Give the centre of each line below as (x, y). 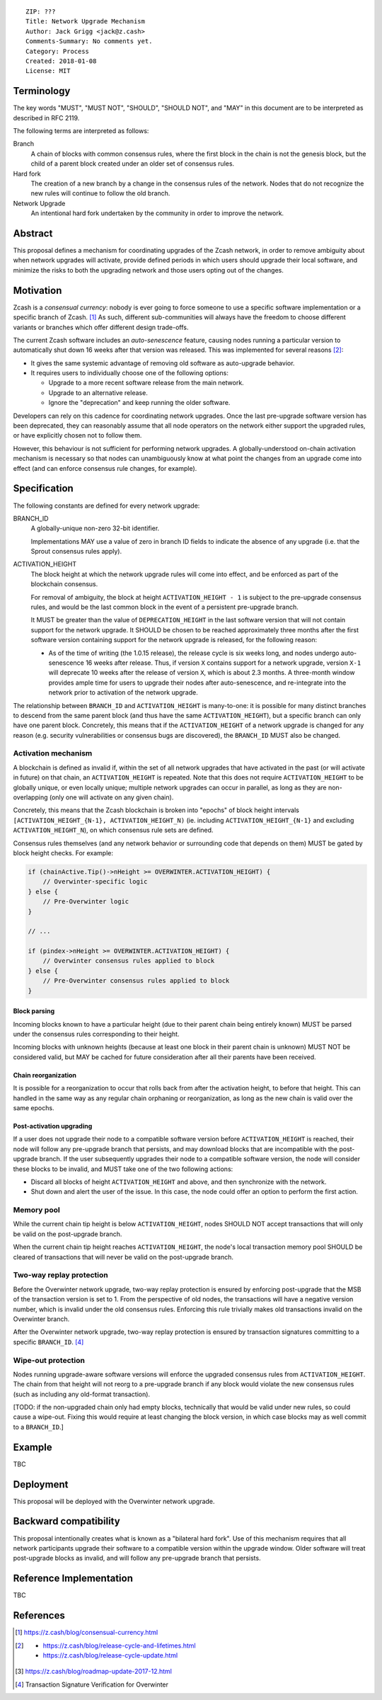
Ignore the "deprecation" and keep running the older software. (139, 403)
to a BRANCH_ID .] (38, 1427)
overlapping (31, 797)
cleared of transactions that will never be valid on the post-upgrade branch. (123, 1257)
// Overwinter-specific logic (95, 882)
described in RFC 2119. (46, 118)
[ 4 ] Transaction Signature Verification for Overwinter (92, 1684)
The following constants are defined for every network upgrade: (106, 506)
